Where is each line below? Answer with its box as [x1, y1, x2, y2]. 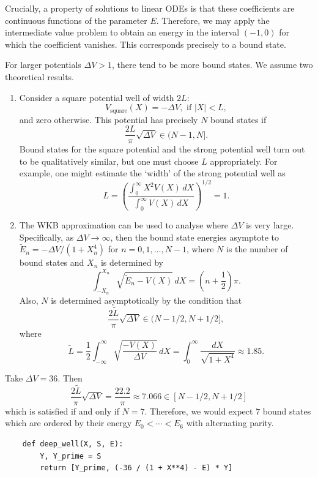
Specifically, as [19, 230, 74, 243]
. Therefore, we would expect [144, 404, 253, 417]
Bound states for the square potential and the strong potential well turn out [19, 143, 305, 156]
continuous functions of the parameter [5, 13, 147, 26]
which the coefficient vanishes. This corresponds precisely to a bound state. [5, 37, 286, 50]
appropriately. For [210, 154, 278, 167]
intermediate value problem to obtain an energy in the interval [5, 26, 240, 39]
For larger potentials [5, 58, 81, 71]
